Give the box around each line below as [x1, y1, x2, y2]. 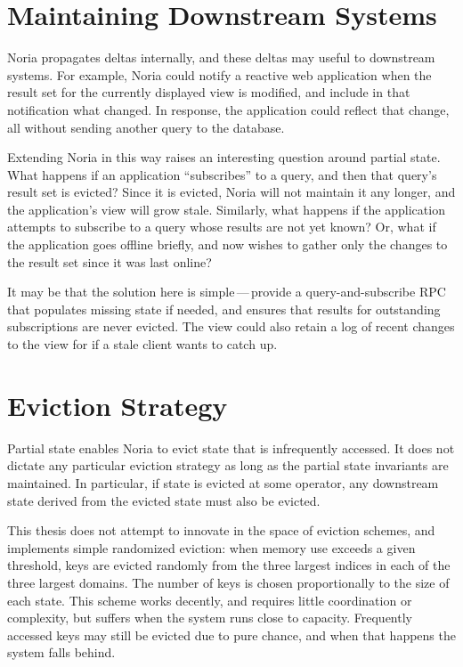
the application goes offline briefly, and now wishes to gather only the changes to [7, 235, 448, 254]
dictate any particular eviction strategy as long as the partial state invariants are [7, 456, 449, 475]
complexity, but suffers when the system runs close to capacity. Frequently [7, 608, 412, 627]
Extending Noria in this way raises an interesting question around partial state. [7, 148, 441, 167]
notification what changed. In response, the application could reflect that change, [7, 100, 450, 118]
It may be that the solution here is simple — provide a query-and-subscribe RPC [7, 282, 446, 301]
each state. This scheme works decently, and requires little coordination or [7, 590, 412, 609]
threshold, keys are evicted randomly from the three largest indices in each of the [7, 556, 451, 574]
